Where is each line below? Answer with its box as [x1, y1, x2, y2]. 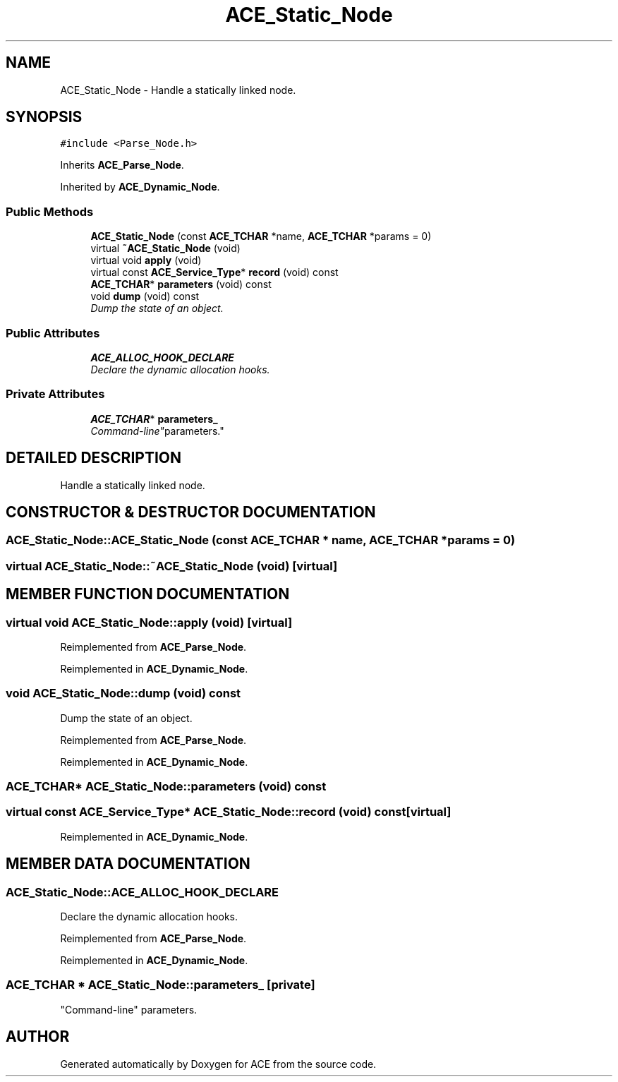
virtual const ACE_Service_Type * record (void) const [90, 266, 339, 279]
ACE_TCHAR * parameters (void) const [90, 278, 272, 291]
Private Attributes [6, 387, 105, 402]
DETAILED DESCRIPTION [6, 449, 182, 467]
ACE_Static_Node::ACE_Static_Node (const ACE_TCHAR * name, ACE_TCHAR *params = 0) [6, 533, 516, 548]
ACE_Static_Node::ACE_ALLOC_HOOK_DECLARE [6, 884, 279, 899]
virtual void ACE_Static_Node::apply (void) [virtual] [6, 615, 293, 630]
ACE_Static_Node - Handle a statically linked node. [60, 83, 296, 96]
